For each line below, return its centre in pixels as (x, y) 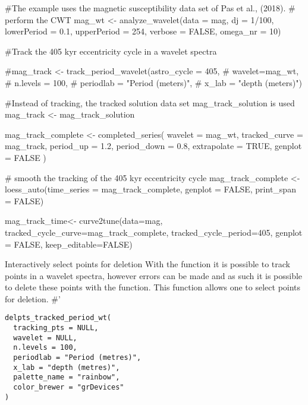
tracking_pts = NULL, (56, 328)
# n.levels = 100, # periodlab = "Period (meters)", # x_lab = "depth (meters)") (153, 82)
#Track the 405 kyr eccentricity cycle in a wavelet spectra (111, 51)
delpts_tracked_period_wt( (58, 318)
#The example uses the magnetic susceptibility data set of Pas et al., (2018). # (150, 8)
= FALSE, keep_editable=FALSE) (69, 244)
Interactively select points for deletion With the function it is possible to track (148, 264)
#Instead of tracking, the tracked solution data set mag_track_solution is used (150, 102)
